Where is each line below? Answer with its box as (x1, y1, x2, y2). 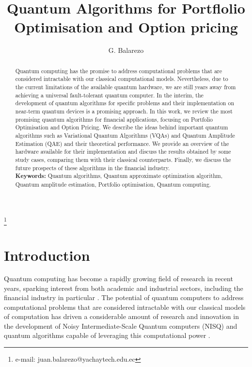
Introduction (4, 245, 90, 265)
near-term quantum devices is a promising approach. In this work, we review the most (15, 107, 233, 115)
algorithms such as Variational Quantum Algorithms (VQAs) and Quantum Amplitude (15, 131, 235, 139)
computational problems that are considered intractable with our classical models (4, 302, 246, 312)
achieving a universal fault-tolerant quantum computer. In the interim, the (15, 91, 204, 99)
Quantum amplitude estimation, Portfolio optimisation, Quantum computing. (15, 180, 211, 188)
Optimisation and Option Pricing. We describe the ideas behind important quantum (15, 123, 228, 131)
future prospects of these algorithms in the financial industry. (15, 163, 170, 172)
